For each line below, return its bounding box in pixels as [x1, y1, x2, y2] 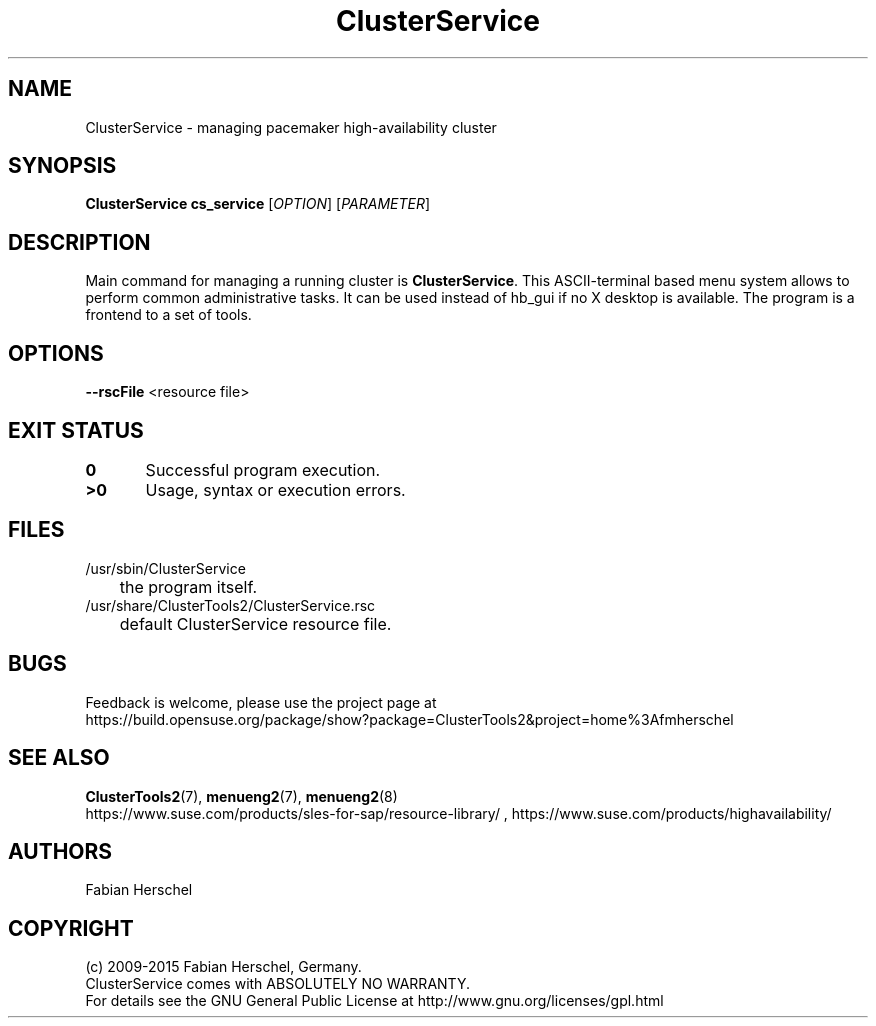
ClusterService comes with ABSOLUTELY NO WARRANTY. [85, 975, 470, 993]
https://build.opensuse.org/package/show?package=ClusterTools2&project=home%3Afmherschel [85, 710, 734, 728]
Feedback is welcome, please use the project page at [85, 693, 437, 711]
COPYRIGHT [8, 915, 134, 941]
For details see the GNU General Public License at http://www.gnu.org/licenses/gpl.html [85, 992, 664, 1010]
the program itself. [119, 576, 258, 597]
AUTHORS [8, 838, 113, 864]
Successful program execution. [145, 459, 381, 480]
